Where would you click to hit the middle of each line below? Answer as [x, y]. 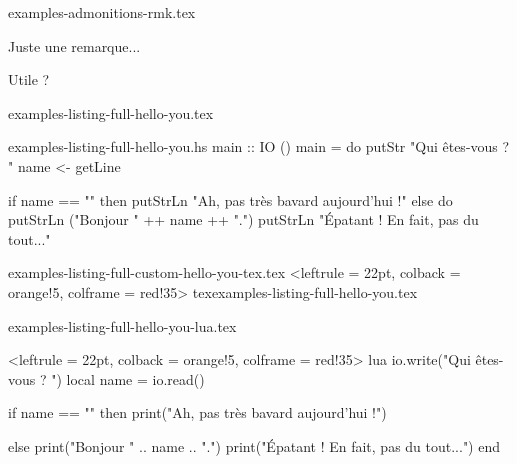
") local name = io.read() [128, 378]
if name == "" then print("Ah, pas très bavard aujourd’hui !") [197, 412]
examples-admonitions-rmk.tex [102, 12]
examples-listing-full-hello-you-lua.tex [122, 325]
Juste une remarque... [74, 45]
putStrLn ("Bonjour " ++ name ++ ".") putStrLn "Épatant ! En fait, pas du [243, 219]
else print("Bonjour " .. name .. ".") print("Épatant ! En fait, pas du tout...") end [254, 445]
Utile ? [29, 79]
